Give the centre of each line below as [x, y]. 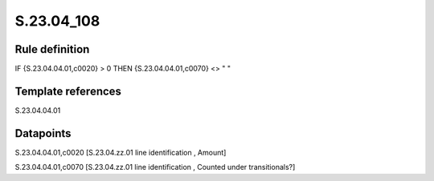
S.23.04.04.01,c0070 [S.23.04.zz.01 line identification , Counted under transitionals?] [155, 167]
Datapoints [43, 133]
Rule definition [52, 49]
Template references [68, 91]
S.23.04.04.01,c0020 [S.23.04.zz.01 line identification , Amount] [121, 152]
